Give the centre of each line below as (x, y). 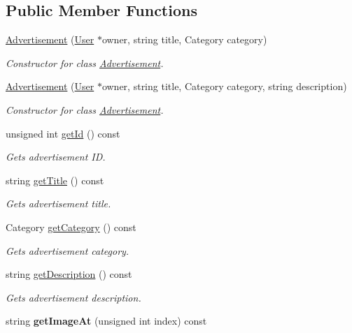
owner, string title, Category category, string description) (224, 86)
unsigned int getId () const (63, 133)
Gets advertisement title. (58, 203)
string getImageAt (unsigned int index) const (106, 321)
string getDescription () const (69, 274)
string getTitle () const (55, 180)
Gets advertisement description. (73, 297)
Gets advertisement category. (68, 250)
